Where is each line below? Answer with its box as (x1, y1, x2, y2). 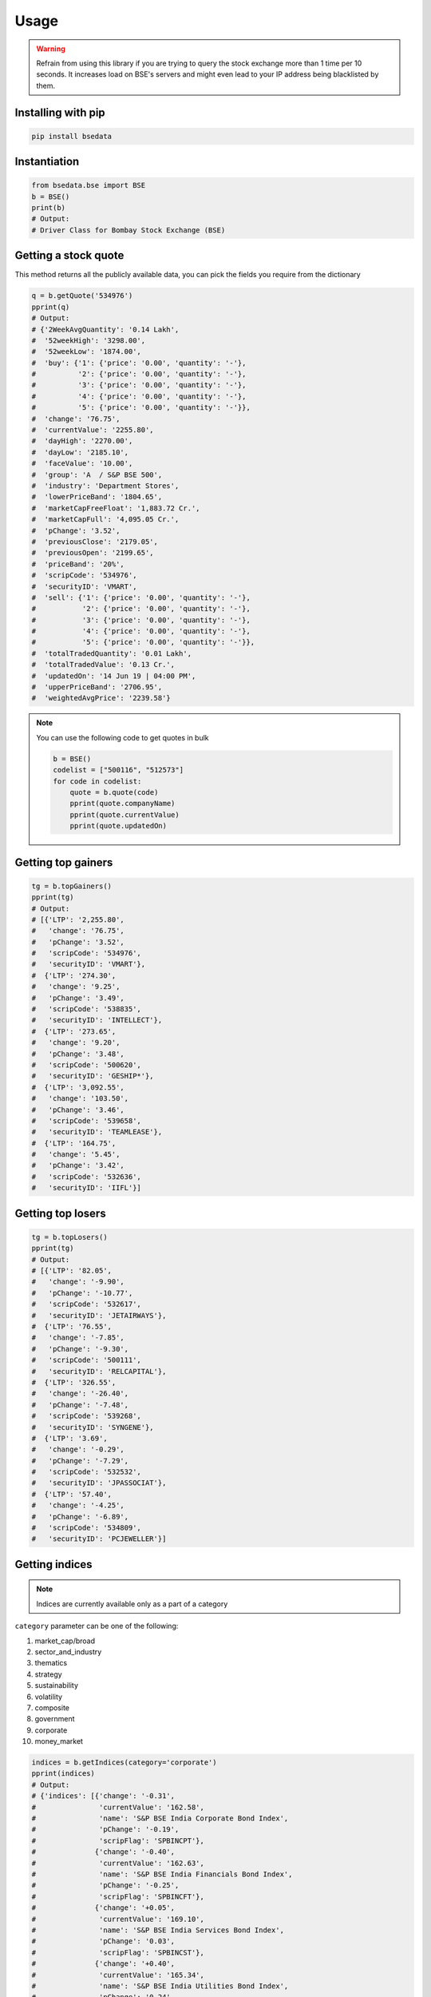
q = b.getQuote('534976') (31, 292, 133, 300)
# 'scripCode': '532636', (31, 1172, 141, 1181)
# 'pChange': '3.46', (31, 1105, 125, 1114)
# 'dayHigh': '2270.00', (31, 436, 133, 446)
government (34, 1714, 75, 1724)
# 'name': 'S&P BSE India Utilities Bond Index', (31, 1981, 289, 1991)
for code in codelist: (53, 776, 142, 786)
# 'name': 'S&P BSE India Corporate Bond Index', (31, 1814, 289, 1823)
